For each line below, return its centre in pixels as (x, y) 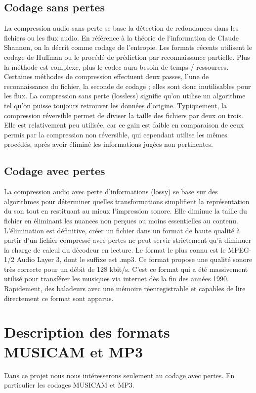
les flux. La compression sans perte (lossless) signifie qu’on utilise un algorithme (125, 96)
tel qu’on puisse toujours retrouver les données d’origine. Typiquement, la (115, 105)
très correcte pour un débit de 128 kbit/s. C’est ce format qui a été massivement (126, 269)
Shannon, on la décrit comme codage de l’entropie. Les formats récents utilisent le (128, 47)
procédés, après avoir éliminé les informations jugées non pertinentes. (108, 144)
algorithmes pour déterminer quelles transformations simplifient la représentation (127, 201)
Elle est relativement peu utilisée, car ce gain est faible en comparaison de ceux (124, 125)
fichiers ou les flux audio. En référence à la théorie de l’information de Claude (122, 37)
